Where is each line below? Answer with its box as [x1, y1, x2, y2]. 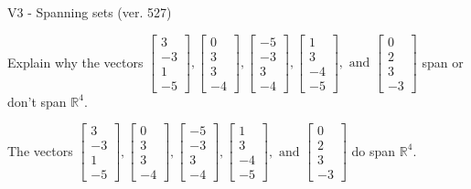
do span [351, 141, 396, 160]
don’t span [7, 91, 67, 110]
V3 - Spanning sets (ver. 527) [7, 3, 172, 21]
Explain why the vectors [7, 52, 144, 71]
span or [422, 52, 464, 71]
